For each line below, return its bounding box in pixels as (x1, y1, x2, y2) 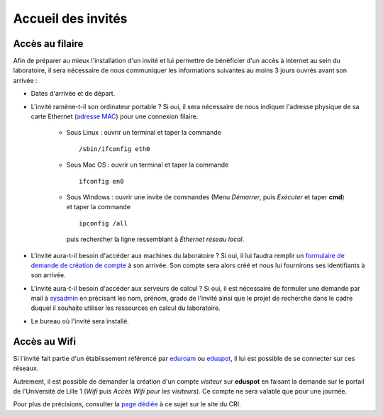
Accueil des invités (13, 11, 128, 26)
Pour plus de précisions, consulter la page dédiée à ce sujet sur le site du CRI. (13, 400, 241, 408)
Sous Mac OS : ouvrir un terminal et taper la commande (66, 160, 229, 169)
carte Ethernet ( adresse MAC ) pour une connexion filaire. (30, 112, 199, 121)
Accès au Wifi (13, 335, 77, 347)
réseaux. (13, 364, 39, 372)
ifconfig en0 (79, 177, 124, 185)
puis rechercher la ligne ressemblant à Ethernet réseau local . (66, 235, 245, 244)
